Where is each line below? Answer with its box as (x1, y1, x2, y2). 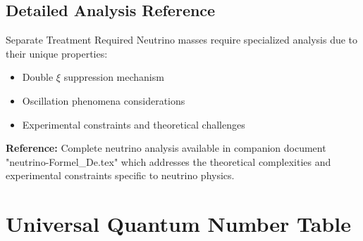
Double (22, 70, 54, 84)
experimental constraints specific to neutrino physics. (6, 168, 235, 183)
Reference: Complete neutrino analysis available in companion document (6, 141, 326, 155)
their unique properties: (6, 46, 108, 60)
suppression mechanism (63, 70, 164, 84)
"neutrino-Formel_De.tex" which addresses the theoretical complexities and (6, 154, 331, 169)
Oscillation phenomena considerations (22, 93, 185, 108)
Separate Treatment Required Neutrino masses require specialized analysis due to (6, 32, 358, 47)
